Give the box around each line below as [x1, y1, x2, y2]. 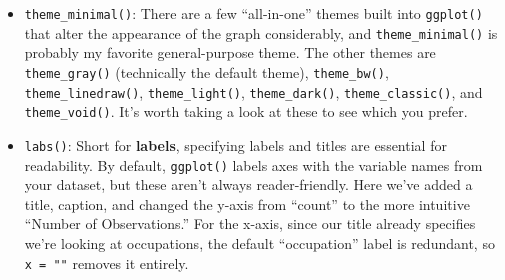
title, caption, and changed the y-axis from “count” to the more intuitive [24, 193, 470, 214]
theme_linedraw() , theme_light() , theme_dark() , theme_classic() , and [24, 81, 483, 102]
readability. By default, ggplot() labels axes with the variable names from [24, 154, 483, 175]
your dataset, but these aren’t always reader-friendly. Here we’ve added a [24, 174, 473, 195]
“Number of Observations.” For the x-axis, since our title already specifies [24, 213, 476, 234]
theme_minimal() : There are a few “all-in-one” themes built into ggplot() [24, 3, 483, 23]
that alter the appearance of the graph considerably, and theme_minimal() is [24, 22, 498, 43]
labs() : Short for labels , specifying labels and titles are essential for [24, 134, 447, 155]
